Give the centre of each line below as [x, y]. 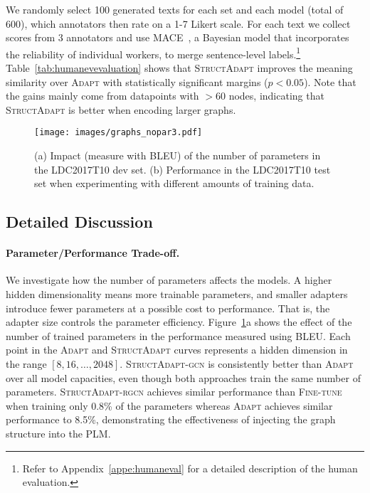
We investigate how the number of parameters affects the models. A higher [169, 280]
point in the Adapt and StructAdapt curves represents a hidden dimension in [177, 350]
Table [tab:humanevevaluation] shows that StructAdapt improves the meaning [179, 68]
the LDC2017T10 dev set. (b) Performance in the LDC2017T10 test [183, 169]
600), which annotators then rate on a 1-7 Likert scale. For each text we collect [178, 23]
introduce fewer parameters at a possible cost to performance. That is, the [168, 308]
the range [26, 363]
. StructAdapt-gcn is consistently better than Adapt [237, 363]
